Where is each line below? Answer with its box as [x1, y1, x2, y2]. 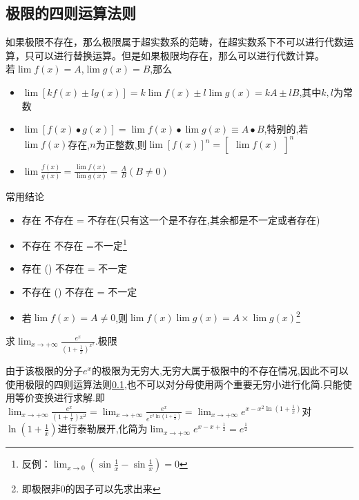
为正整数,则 [95, 137, 147, 151]
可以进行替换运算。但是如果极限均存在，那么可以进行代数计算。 [34, 48, 324, 62]
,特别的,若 [264, 122, 309, 136]
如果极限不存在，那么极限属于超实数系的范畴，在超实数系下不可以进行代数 [6, 35, 344, 49]
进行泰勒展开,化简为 [57, 421, 148, 436]
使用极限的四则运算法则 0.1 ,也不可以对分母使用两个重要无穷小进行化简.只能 [6, 376, 342, 391]
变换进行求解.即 [34, 390, 105, 405]
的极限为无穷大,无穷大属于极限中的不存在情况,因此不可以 [91, 363, 349, 378]
